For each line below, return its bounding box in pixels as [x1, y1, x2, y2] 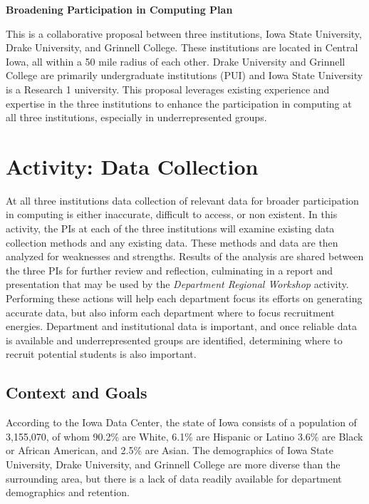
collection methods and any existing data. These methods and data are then [6, 235, 338, 250]
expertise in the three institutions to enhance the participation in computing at [6, 96, 352, 110]
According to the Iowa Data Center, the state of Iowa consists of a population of [6, 415, 357, 430]
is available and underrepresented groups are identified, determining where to [6, 332, 343, 347]
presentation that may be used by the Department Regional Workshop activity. [6, 277, 349, 292]
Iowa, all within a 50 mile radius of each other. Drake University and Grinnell [6, 53, 345, 68]
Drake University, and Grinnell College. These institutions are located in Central [6, 40, 358, 55]
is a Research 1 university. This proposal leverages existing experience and [6, 81, 330, 96]
